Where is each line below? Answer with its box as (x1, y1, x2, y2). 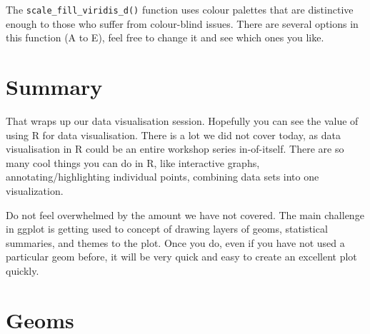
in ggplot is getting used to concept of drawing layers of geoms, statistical (6, 221, 328, 236)
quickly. (6, 263, 39, 278)
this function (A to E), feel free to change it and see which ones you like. (6, 30, 324, 45)
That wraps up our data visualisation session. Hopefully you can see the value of (6, 113, 359, 128)
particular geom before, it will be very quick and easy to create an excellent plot (6, 249, 357, 264)
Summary (6, 72, 103, 101)
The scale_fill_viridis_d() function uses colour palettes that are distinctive (6, 2, 354, 16)
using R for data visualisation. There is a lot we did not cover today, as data (6, 127, 341, 142)
